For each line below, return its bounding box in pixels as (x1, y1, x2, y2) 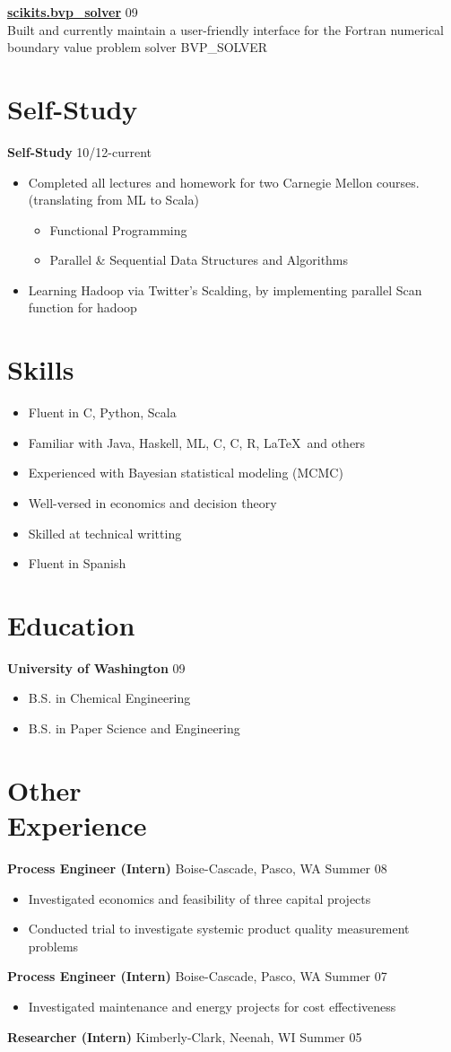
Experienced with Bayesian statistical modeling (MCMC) (28, 463, 343, 482)
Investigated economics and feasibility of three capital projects (28, 889, 371, 907)
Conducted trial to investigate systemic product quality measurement (28, 919, 410, 938)
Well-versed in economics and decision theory (28, 493, 277, 512)
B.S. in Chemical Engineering (28, 688, 191, 707)
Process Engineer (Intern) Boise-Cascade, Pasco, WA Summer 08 (7, 858, 387, 877)
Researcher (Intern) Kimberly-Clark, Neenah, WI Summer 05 (7, 1027, 362, 1046)
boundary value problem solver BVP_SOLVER (7, 38, 268, 57)
